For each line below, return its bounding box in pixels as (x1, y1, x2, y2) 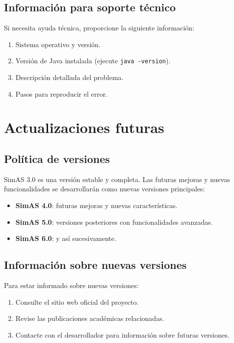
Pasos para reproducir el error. (15, 88, 108, 99)
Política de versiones (4, 151, 110, 166)
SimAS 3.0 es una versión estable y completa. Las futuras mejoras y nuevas (4, 174, 230, 184)
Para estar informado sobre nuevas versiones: (4, 280, 139, 290)
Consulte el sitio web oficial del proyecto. (15, 296, 139, 307)
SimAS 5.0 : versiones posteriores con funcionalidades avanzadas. (15, 216, 213, 227)
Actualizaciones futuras (4, 117, 164, 137)
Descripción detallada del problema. (15, 72, 124, 82)
